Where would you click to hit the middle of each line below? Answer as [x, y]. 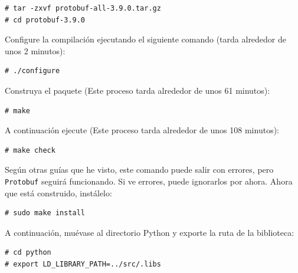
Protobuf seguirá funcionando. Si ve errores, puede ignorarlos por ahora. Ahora [149, 181]
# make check [30, 150]
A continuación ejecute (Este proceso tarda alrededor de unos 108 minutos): [142, 130]
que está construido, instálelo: [58, 193]
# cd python [28, 253]
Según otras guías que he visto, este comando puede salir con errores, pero [139, 170]
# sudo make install [45, 213]
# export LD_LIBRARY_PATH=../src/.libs [83, 264]
